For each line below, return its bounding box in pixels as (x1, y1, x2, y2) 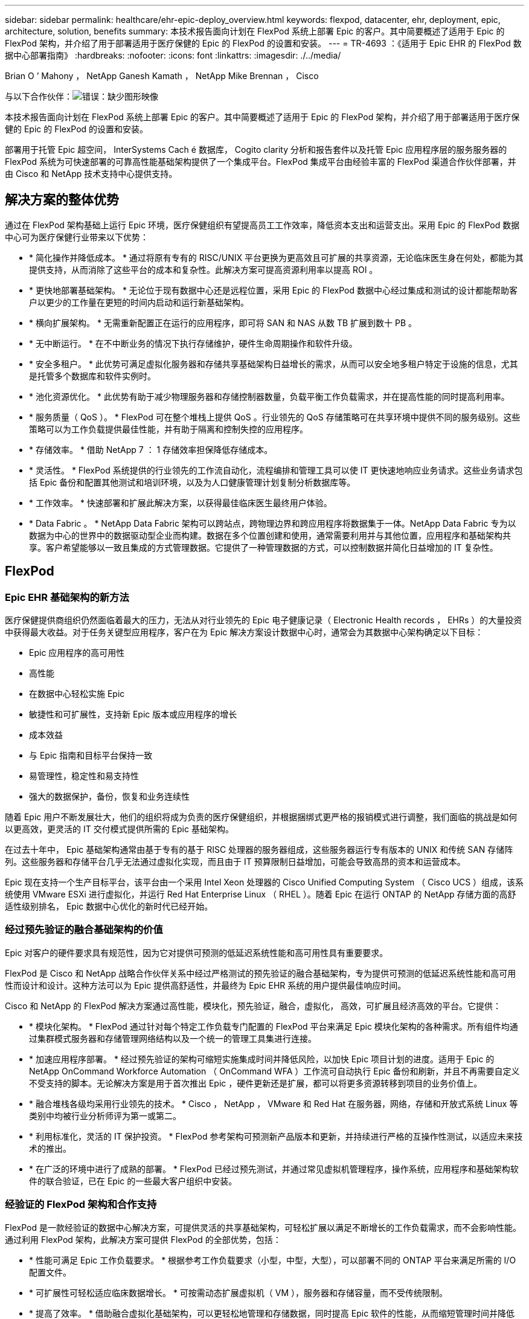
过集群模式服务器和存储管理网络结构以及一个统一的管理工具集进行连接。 (29, 1033, 316, 1044)
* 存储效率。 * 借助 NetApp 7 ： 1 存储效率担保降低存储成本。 (29, 444, 273, 455)
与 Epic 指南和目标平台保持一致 (29, 750, 153, 761)
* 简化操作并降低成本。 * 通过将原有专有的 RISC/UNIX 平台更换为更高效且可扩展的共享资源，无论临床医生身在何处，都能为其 (29, 252, 524, 263)
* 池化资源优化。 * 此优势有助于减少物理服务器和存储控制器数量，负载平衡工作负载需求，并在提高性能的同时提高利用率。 (29, 391, 510, 402)
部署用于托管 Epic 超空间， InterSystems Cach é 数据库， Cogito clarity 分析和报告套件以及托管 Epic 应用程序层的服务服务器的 (5, 144, 507, 155)
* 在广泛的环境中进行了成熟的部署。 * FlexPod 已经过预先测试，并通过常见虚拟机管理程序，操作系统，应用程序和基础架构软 (29, 1163, 519, 1174)
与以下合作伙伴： (5, 91, 72, 101)
